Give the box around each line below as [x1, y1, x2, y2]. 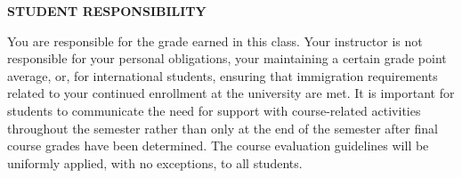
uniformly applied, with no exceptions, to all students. [7, 153, 303, 172]
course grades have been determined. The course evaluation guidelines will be [7, 136, 429, 155]
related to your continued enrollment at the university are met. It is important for [7, 84, 455, 102]
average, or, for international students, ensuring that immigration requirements [7, 66, 438, 85]
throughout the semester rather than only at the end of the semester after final [7, 118, 438, 137]
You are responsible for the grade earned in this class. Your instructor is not [7, 31, 423, 50]
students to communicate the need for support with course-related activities [7, 101, 421, 119]
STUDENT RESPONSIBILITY [7, 2, 207, 20]
